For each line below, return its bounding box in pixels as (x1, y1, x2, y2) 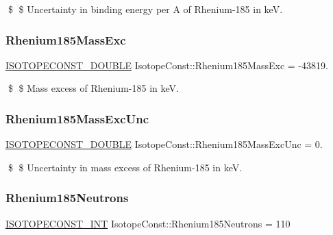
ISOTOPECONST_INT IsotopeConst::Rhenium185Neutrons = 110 (5, 216, 291, 230)
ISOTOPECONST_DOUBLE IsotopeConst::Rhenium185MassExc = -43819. (5, 58, 328, 72)
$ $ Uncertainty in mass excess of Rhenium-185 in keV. (8, 160, 243, 174)
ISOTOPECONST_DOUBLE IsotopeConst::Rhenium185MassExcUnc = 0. (5, 137, 323, 151)
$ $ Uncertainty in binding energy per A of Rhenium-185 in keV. (8, 2, 283, 16)
